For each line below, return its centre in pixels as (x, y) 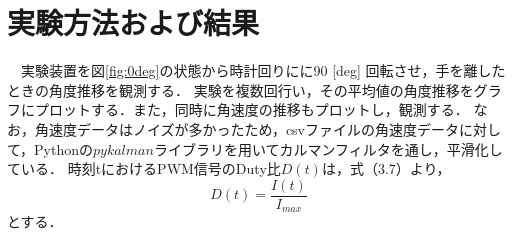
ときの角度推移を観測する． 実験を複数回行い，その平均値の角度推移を (240, 89)
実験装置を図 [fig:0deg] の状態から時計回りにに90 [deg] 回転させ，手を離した (263, 70)
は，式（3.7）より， (386, 168)
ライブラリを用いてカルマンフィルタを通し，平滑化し (328, 148)
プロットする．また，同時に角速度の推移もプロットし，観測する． (251, 109)
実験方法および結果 (133, 22)
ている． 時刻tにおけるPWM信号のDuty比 (144, 168)
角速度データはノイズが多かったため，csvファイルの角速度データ (247, 128)
